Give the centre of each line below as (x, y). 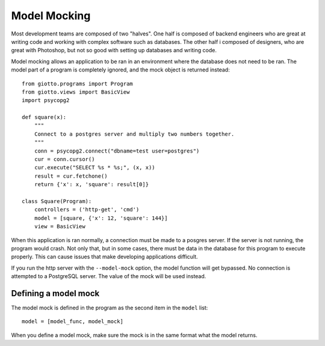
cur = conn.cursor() (64, 159)
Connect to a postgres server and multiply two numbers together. (134, 134)
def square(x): (44, 117)
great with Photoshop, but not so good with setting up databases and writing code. (114, 50)
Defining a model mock (55, 293)
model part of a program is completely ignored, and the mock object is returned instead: (120, 70)
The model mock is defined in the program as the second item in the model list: (110, 308)
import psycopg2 (46, 100)
